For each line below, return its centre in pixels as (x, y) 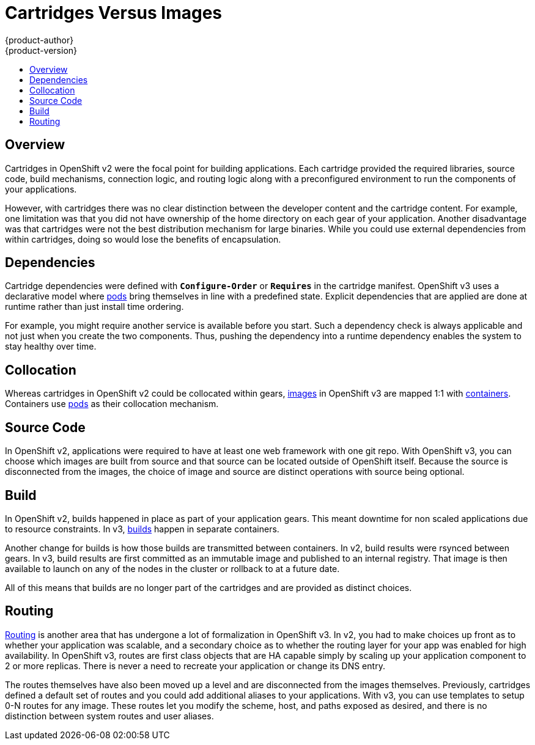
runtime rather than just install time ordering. (94, 307)
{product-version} (41, 50)
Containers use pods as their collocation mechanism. (112, 404)
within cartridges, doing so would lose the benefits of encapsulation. (143, 239)
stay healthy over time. (51, 347)
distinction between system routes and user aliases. (109, 716)
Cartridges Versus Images (114, 13)
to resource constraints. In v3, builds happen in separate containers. (142, 529)
